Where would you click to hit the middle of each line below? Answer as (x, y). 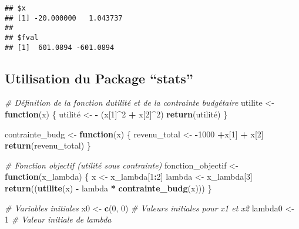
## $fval (22, 37)
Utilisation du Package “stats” (99, 78)
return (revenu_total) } (48, 145)
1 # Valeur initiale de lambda (58, 219)
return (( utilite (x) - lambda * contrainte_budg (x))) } (108, 188)
